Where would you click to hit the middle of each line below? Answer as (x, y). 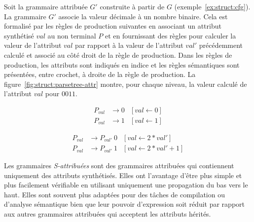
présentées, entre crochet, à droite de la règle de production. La (100, 74)
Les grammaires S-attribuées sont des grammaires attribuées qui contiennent (119, 166)
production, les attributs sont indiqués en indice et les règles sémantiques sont (122, 64)
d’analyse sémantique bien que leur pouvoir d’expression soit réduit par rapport (124, 204)
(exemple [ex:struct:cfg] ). (212, 6)
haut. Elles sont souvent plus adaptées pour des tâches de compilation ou (114, 194)
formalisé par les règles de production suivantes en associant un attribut (113, 26)
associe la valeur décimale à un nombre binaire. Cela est (143, 16)
